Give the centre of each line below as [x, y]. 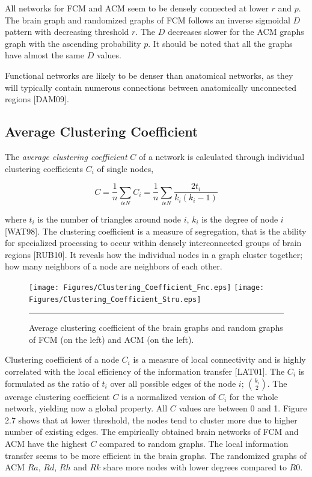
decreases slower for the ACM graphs [236, 32]
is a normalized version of [169, 396]
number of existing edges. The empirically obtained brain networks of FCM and [152, 432]
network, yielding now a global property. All [86, 408]
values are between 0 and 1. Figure [243, 408]
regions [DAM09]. [37, 99]
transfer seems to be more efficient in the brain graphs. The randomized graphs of [156, 455]
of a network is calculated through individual [222, 156]
